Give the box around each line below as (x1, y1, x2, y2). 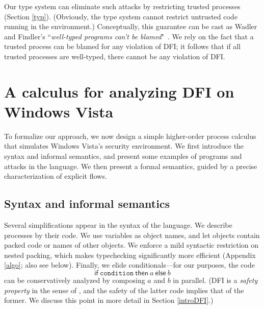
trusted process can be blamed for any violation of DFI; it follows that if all (4, 41, 241, 52)
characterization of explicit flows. (4, 171, 107, 181)
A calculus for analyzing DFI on (4, 81, 234, 102)
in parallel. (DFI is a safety (173, 275, 258, 286)
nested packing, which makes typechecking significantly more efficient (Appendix (4, 249, 256, 260)
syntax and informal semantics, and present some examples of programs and (4, 151, 242, 161)
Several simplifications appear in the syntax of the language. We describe (4, 220, 232, 230)
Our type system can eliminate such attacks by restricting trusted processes (4, 1, 241, 11)
